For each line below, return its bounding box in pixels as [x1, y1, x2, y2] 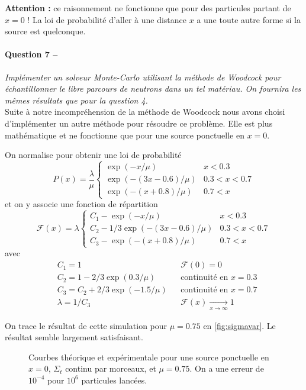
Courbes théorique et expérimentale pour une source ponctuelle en [28, 350, 269, 363]
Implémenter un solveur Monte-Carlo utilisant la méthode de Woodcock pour [5, 70, 281, 83]
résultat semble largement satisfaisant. [5, 331, 143, 343]
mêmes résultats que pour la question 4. [5, 94, 148, 106]
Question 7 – [5, 48, 58, 60]
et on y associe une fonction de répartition [5, 198, 158, 210]
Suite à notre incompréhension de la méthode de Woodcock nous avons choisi [5, 105, 285, 118]
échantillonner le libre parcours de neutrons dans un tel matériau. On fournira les [5, 82, 301, 95]
